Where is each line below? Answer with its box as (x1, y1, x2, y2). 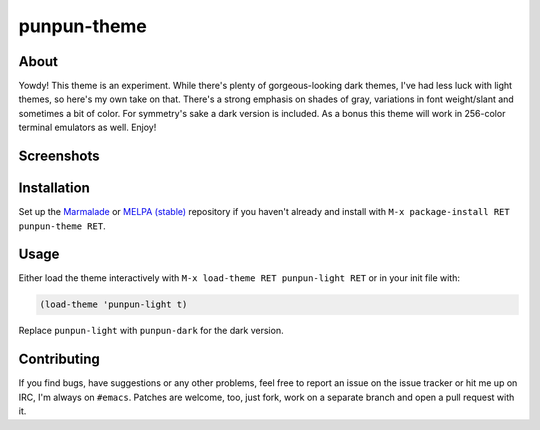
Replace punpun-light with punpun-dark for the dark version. (18, 325, 284, 337)
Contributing (18, 351, 100, 368)
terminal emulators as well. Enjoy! (18, 121, 157, 134)
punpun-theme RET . (18, 220, 106, 232)
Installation (18, 180, 90, 197)
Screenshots (18, 148, 100, 165)
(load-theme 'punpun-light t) (39, 299, 188, 310)
